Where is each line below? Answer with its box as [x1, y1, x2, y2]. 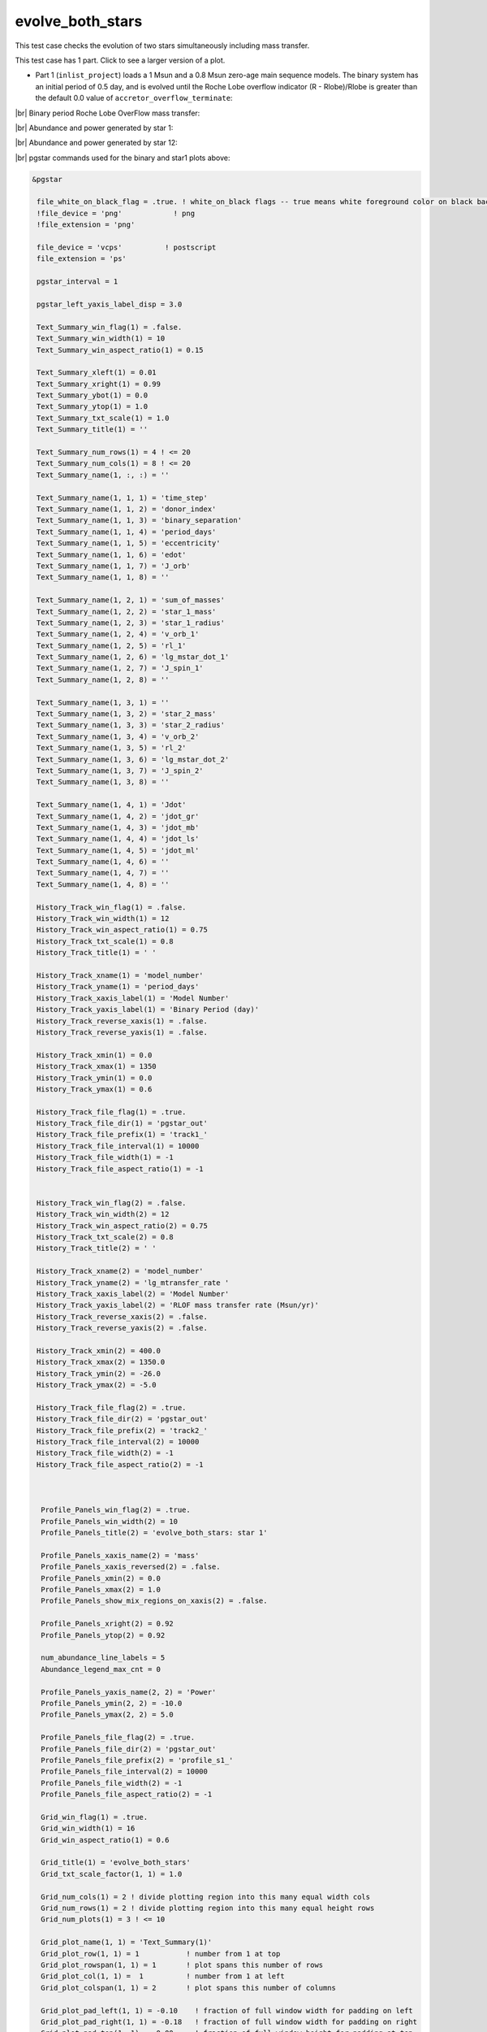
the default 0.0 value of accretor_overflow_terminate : [35, 93, 233, 103]
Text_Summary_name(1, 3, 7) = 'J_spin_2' [37, 766, 204, 775]
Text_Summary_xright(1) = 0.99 [37, 379, 162, 389]
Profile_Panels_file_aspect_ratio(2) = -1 [41, 1790, 213, 1800]
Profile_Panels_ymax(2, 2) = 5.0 [41, 1710, 174, 1719]
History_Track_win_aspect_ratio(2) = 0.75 [37, 1221, 209, 1231]
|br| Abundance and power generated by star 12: [15, 138, 178, 148]
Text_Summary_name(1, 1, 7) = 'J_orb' [37, 561, 191, 571]
